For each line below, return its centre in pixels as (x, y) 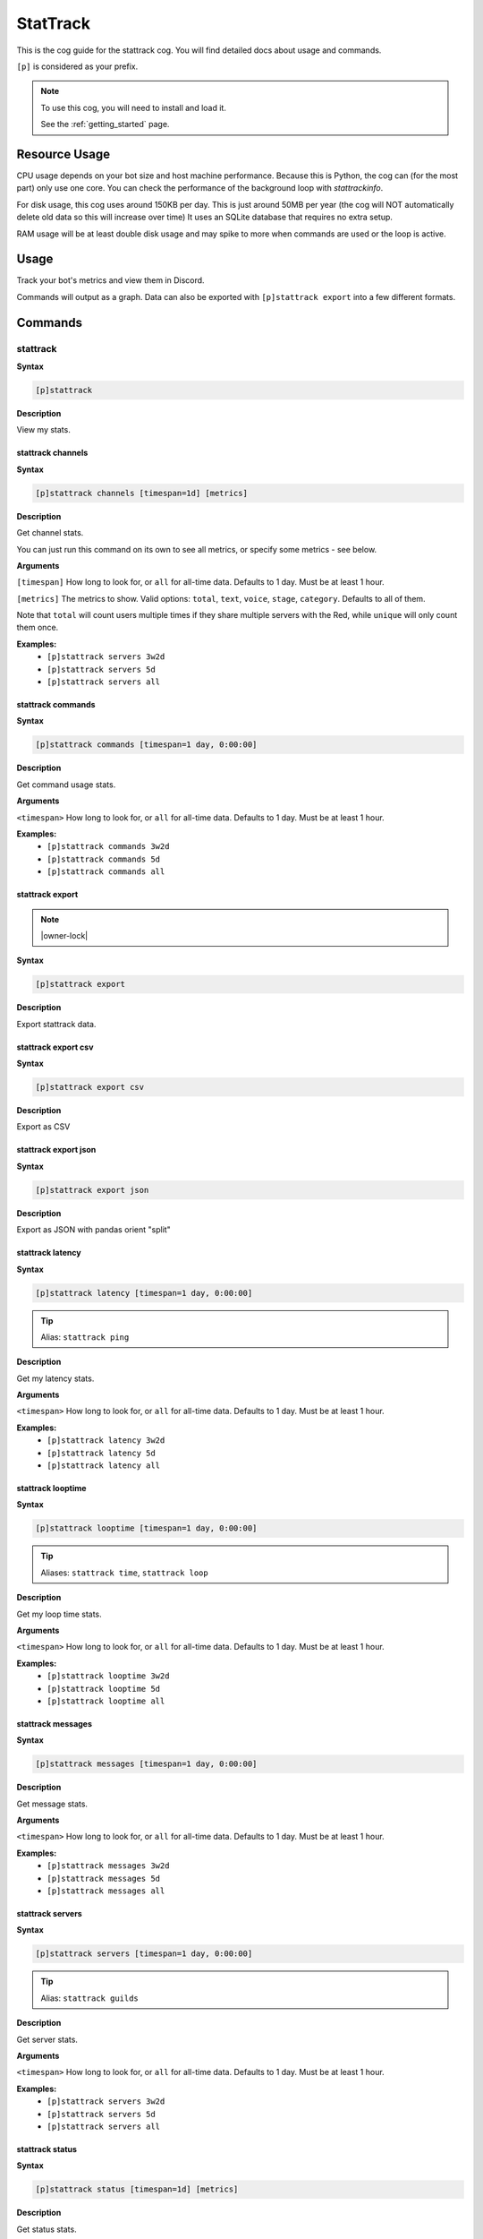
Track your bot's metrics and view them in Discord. (110, 280)
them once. (38, 628)
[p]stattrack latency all (104, 1466)
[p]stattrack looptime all (106, 1701)
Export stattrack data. (56, 1024)
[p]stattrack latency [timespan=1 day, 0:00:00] (144, 1293)
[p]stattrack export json (92, 1190)
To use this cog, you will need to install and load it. (134, 107)
